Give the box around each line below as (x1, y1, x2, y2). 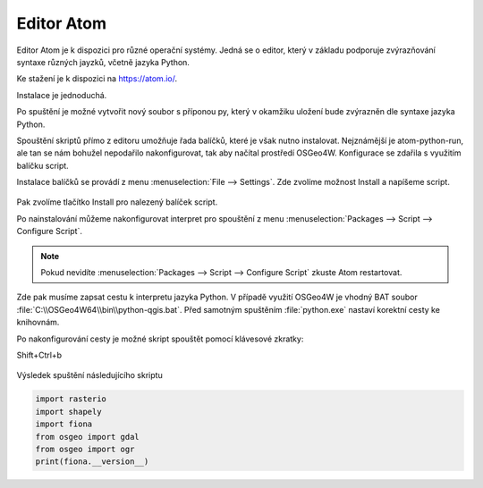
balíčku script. (16, 160, 69, 171)
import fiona (35, 419, 93, 429)
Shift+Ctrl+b (16, 349, 63, 360)
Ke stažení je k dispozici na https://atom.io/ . (16, 73, 178, 84)
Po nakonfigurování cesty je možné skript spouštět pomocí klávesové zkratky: (16, 333, 304, 344)
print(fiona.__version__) (35, 457, 149, 467)
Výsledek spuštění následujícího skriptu (16, 370, 163, 381)
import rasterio (35, 394, 107, 404)
